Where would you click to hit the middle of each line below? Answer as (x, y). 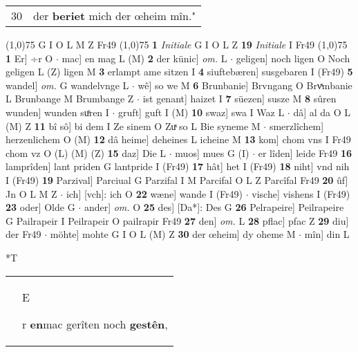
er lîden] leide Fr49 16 (305, 152)
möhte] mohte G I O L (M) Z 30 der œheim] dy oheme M (173, 234)
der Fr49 (23, 234)
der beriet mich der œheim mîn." (115, 16)
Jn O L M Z (31, 193)
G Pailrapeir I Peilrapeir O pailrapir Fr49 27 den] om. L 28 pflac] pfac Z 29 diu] (177, 220)
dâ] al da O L (322, 112)
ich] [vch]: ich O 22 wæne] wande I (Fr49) (154, 193)
